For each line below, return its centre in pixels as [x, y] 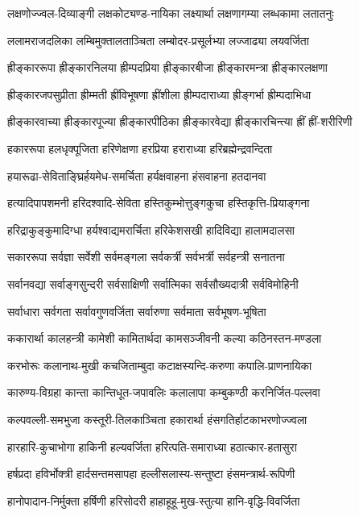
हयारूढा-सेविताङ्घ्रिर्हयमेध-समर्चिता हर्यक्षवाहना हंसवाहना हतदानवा [137, 175]
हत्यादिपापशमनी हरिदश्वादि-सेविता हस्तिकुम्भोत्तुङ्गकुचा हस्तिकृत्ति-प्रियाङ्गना [159, 203]
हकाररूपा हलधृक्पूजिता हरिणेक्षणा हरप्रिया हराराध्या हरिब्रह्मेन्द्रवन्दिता [140, 148]
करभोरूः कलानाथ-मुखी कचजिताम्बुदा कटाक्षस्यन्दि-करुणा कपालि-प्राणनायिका [160, 365]
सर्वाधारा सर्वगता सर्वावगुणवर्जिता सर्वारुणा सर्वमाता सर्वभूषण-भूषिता [137, 311]
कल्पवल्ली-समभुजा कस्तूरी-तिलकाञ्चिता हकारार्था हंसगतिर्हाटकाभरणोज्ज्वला [157, 419]
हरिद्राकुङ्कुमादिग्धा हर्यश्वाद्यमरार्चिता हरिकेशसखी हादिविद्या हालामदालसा [151, 229]
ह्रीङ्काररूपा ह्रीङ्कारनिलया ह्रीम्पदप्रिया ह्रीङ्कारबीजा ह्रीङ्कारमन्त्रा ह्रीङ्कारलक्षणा [168, 67]
